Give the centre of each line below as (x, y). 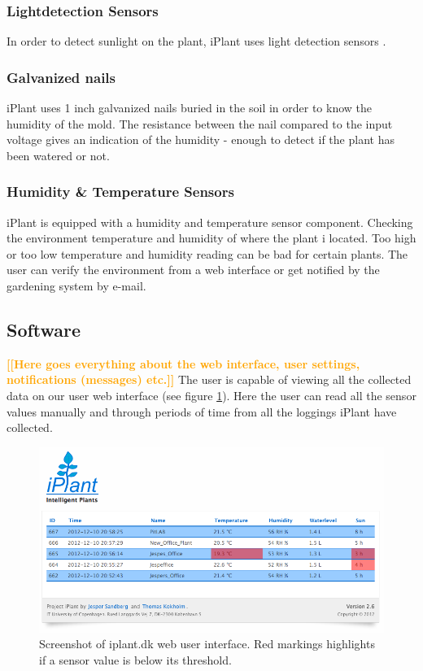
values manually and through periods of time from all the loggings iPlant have (202, 411)
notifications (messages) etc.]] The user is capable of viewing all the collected (209, 379)
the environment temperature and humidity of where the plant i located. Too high (211, 238)
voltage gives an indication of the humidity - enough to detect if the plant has (201, 139)
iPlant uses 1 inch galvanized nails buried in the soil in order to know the (190, 108)
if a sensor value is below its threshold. (135, 660)
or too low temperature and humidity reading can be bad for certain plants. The (207, 253)
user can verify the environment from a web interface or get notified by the (193, 270)
